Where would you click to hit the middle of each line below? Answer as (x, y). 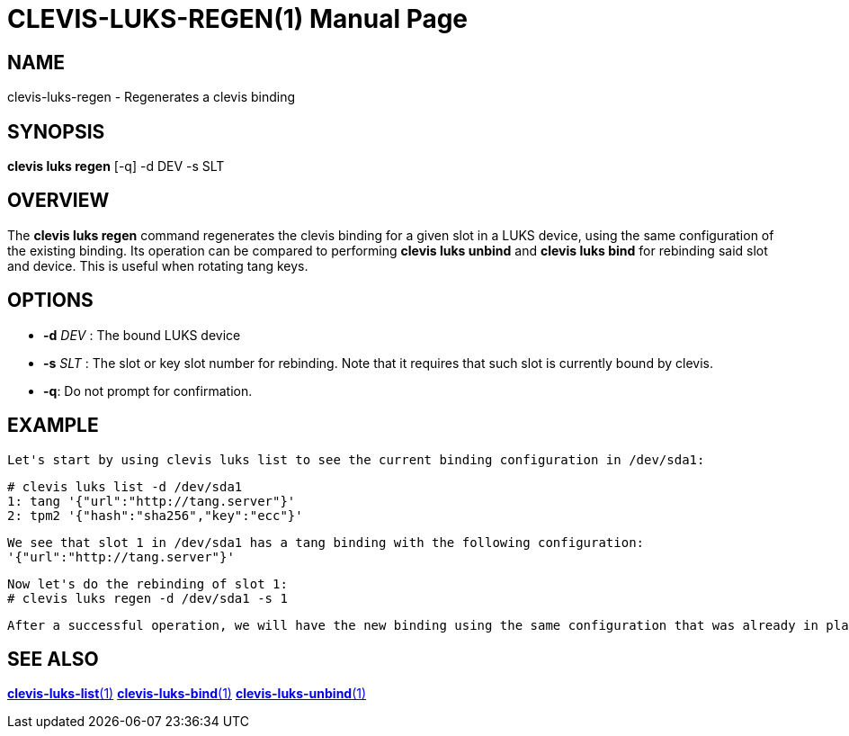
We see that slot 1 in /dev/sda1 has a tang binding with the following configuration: (326, 542)
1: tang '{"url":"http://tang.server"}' (152, 501)
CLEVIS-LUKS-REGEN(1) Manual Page (238, 19)
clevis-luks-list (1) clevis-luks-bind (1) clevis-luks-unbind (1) (187, 694)
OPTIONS (50, 301)
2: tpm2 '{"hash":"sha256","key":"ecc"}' (155, 515)
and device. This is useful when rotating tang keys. (158, 265)
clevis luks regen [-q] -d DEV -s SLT (116, 166)
